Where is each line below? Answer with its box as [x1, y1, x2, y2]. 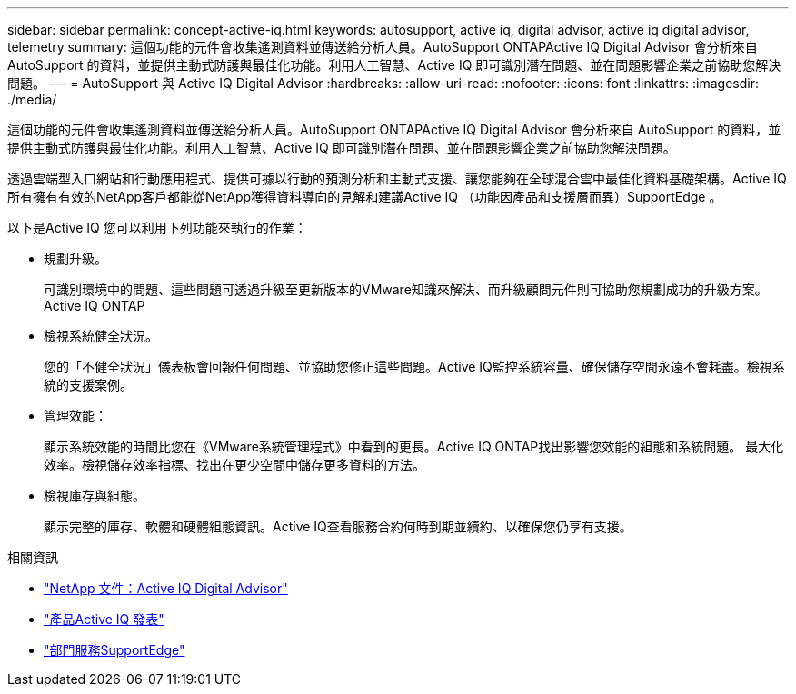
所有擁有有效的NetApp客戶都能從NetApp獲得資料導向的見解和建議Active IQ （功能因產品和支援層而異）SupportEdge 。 [7, 189, 722, 204]
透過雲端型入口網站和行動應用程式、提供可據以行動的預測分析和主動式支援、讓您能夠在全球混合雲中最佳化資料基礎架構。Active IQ [7, 171, 787, 186]
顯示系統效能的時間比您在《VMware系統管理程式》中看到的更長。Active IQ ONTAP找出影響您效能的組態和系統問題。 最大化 [44, 439, 784, 454]
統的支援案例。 [44, 377, 133, 392]
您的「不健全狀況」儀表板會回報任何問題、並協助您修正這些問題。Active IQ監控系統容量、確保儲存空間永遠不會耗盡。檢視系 [44, 359, 785, 374]
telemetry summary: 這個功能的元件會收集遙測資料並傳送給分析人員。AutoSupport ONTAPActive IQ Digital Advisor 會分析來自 [7, 39, 758, 55]
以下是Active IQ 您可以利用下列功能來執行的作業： [7, 220, 307, 235]
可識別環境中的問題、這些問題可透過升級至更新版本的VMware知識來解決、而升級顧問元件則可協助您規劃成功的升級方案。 [44, 282, 768, 297]
